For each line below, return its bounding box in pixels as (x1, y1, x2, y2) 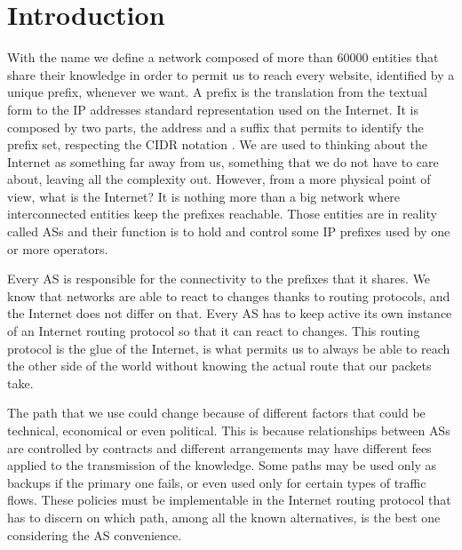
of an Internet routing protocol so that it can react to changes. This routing (7, 322, 420, 340)
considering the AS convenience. (7, 525, 182, 544)
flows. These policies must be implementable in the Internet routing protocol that (7, 490, 451, 509)
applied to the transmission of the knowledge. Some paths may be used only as (7, 456, 437, 474)
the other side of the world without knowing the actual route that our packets (7, 356, 432, 375)
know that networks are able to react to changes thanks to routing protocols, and (7, 286, 450, 305)
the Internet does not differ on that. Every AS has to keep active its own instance (7, 304, 452, 323)
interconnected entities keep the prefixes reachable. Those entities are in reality (7, 204, 437, 223)
